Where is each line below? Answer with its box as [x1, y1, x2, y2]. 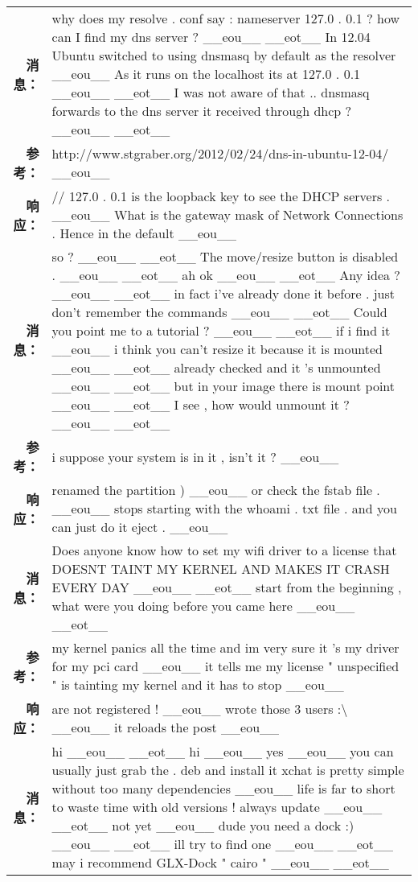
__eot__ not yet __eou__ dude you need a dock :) [51, 816, 354, 835]
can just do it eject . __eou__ [51, 517, 228, 536]
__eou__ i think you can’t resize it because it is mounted [51, 340, 383, 358]
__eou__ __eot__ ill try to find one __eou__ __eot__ [51, 835, 394, 853]
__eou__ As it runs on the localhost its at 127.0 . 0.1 [51, 64, 361, 83]
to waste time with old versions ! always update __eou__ [51, 798, 383, 816]
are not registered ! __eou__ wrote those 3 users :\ [51, 699, 348, 718]
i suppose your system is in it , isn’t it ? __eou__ [51, 447, 339, 466]
